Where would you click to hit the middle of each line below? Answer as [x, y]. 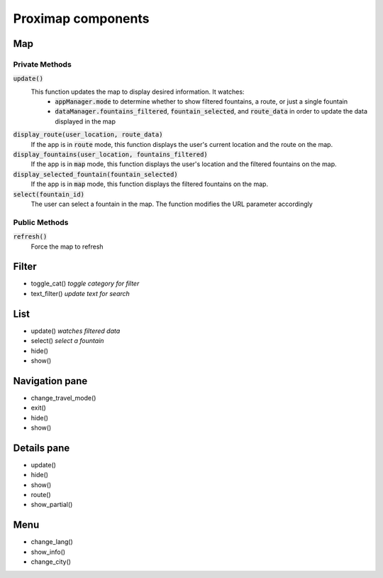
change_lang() [52, 542]
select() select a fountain [67, 341]
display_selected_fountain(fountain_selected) [95, 174]
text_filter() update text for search [81, 293]
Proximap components [81, 18]
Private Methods [43, 64]
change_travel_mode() [63, 398]
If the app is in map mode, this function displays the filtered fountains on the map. [150, 184]
